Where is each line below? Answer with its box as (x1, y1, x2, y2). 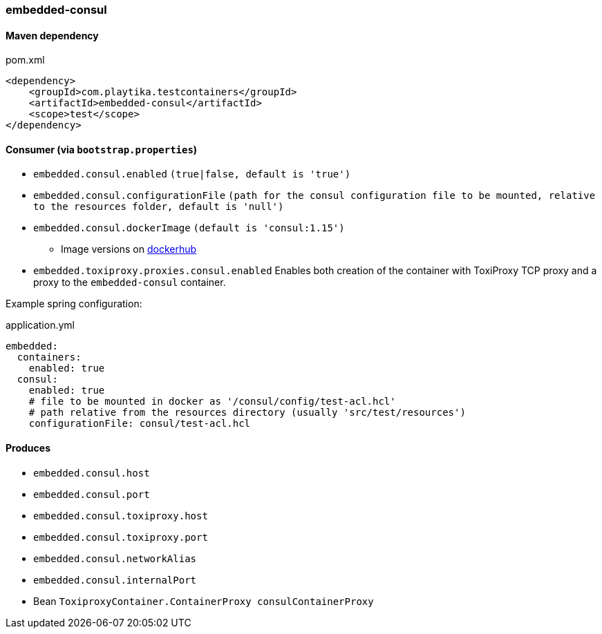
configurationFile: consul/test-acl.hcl (28, 418, 251, 430)
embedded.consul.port (33, 488, 150, 500)
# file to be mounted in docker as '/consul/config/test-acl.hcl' (28, 396, 396, 407)
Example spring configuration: (6, 298, 142, 310)
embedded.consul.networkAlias (33, 553, 197, 564)
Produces (6, 442, 50, 454)
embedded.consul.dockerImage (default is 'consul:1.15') (33, 222, 345, 234)
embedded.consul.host (33, 467, 150, 479)
